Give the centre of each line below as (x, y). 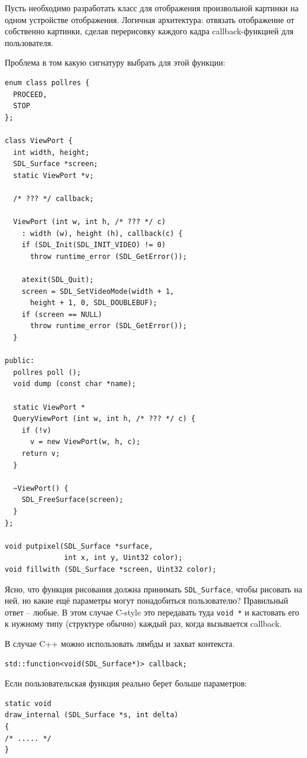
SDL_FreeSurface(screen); (72, 500)
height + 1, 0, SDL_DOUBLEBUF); (93, 303)
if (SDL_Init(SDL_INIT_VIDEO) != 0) (94, 245)
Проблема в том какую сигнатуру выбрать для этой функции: (115, 62)
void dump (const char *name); (75, 384)
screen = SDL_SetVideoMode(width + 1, (98, 291)
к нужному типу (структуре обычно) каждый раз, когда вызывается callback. (143, 623)
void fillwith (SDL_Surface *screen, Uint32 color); (111, 569)
